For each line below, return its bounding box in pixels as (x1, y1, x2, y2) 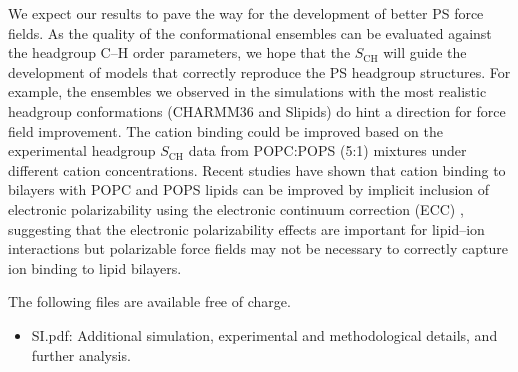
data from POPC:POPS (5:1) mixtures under (188, 140, 467, 161)
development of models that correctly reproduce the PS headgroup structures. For (8, 61, 511, 82)
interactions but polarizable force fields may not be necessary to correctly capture (8, 238, 508, 259)
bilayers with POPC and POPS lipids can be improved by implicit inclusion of (8, 179, 490, 200)
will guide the (383, 42, 467, 63)
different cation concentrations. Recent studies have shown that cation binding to (8, 159, 506, 180)
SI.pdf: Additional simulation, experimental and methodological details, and (31, 324, 498, 345)
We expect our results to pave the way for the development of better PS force (8, 3, 484, 23)
